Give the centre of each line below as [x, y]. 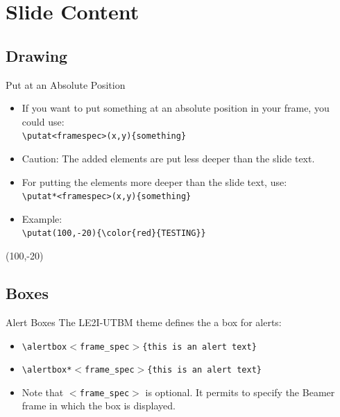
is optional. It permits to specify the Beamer [240, 392]
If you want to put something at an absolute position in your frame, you [176, 108]
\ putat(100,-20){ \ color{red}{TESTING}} [114, 233]
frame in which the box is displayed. [99, 406]
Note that [43, 392]
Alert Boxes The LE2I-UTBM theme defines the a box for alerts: [144, 322]
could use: [43, 121]
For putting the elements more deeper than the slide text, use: [154, 181]
